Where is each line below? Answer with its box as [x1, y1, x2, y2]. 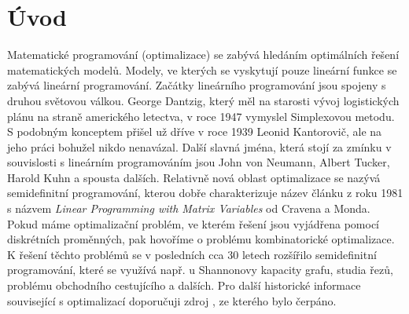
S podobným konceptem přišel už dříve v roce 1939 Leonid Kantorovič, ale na [7, 123, 382, 140]
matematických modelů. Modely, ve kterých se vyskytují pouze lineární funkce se [7, 61, 397, 78]
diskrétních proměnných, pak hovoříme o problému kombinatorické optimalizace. [7, 231, 395, 247]
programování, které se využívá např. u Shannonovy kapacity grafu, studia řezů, [7, 261, 393, 278]
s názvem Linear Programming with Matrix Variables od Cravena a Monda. [7, 200, 370, 217]
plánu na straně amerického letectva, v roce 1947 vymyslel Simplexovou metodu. [7, 108, 395, 124]
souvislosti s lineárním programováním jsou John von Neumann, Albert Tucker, [7, 154, 390, 170]
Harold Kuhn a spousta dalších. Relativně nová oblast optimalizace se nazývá [7, 169, 381, 185]
